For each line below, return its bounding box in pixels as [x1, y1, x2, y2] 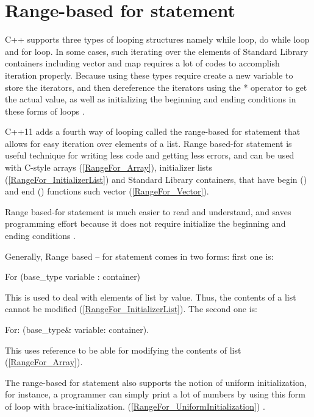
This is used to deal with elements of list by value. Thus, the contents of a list [5, 290, 296, 303]
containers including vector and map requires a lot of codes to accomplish [5, 57, 280, 69]
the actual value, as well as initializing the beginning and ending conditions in [5, 93, 296, 105]
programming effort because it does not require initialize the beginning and [5, 217, 286, 230]
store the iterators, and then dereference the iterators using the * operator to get [5, 80, 307, 93]
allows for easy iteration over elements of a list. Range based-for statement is [5, 137, 292, 149]
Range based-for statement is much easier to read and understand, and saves [5, 205, 291, 218]
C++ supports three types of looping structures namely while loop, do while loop [5, 33, 310, 46]
